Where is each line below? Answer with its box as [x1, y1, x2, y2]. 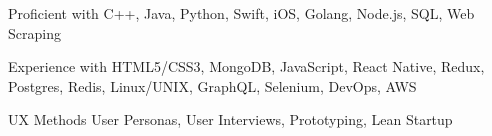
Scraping [8, 22, 61, 43]
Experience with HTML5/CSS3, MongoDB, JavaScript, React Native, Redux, [8, 56, 485, 77]
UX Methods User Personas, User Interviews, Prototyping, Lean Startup [8, 109, 453, 130]
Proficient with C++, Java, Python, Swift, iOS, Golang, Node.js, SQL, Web [8, 3, 475, 23]
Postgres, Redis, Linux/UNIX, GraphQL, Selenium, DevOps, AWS [8, 75, 417, 96]
